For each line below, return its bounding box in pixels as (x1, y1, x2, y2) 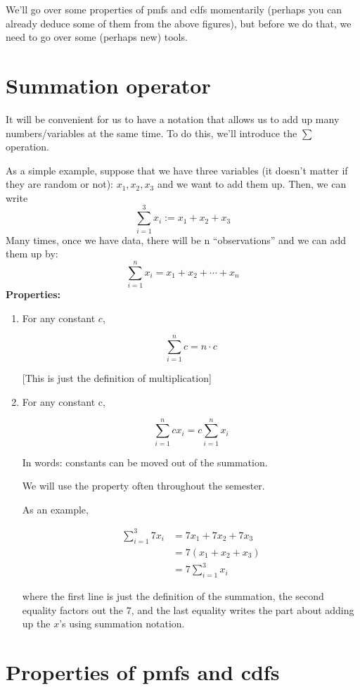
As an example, (22, 501, 89, 516)
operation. (6, 139, 49, 154)
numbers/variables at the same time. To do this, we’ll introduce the (6, 125, 297, 140)
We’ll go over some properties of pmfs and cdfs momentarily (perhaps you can (6, 2, 342, 16)
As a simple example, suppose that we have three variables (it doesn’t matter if (6, 162, 348, 177)
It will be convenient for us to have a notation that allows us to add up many (6, 111, 340, 126)
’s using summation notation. (59, 616, 185, 631)
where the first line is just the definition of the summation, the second (22, 589, 324, 603)
